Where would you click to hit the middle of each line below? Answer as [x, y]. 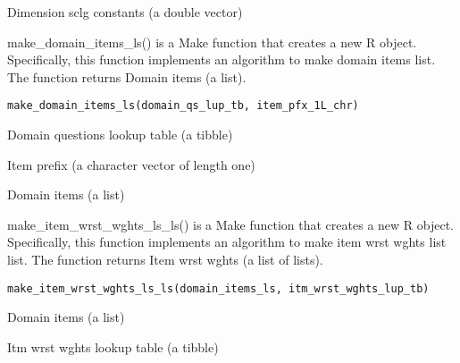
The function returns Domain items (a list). [127, 76]
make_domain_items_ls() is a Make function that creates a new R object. [212, 42]
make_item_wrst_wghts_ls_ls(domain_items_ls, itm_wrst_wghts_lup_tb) [218, 288]
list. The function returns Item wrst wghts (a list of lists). [165, 259]
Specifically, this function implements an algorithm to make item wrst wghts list [227, 242]
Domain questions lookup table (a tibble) [120, 135]
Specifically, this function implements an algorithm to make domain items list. [222, 59]
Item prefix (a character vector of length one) [131, 164]
